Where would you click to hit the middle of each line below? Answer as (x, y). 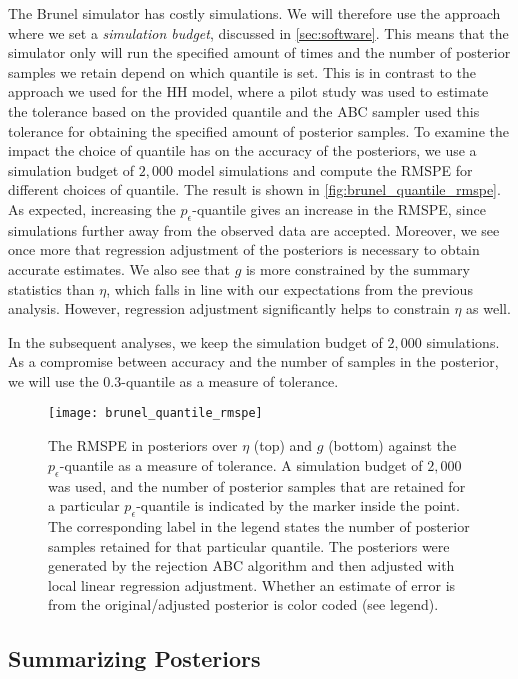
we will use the (53, 380)
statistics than (51, 288)
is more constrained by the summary (357, 268)
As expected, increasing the (92, 208)
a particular (84, 505)
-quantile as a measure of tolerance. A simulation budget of (241, 464)
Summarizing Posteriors (134, 658)
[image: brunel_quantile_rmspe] (155, 413)
